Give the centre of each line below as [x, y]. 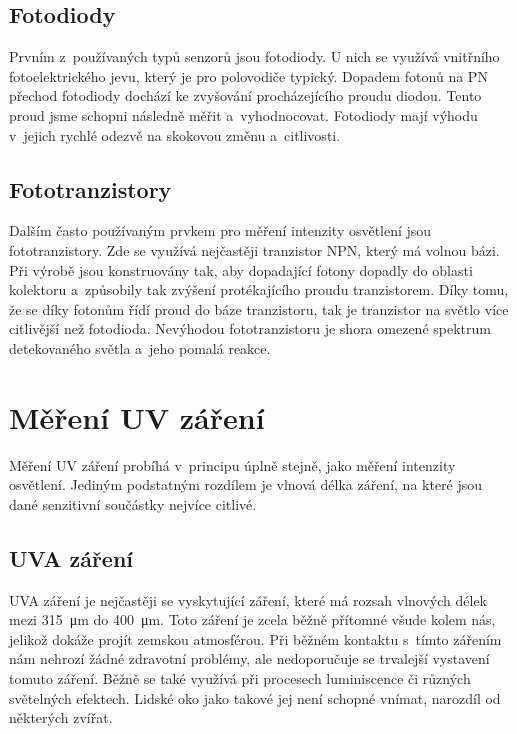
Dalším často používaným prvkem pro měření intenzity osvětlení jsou [220, 230]
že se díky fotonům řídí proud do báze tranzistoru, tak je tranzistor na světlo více [259, 308]
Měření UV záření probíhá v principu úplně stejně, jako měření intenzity [232, 464]
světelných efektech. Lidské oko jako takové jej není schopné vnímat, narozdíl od [255, 697]
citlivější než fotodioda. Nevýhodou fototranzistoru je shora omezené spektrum [250, 328]
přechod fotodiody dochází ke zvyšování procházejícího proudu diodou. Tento [245, 95]
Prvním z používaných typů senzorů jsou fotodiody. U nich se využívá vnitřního [254, 56]
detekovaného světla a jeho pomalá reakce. [140, 347]
